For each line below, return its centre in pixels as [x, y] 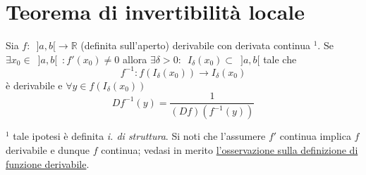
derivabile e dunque [48, 149]
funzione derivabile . [48, 163]
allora [135, 59]
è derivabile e [34, 85]
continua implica [315, 136]
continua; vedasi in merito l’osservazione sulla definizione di [230, 149]
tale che [280, 59]
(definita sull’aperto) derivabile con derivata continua [196, 45]
